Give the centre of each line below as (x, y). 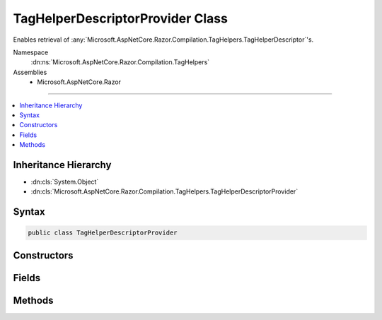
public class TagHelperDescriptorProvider (103, 233)
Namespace (31, 52)
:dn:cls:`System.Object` (65, 182)
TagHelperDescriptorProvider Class (120, 18)
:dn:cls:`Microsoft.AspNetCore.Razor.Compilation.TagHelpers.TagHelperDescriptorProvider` (164, 191)
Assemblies (30, 72)
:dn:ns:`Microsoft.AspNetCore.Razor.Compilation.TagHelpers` (120, 62)
